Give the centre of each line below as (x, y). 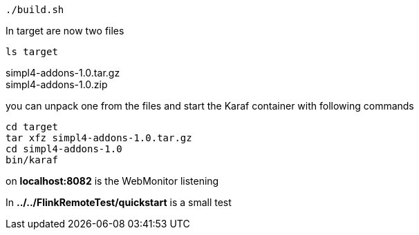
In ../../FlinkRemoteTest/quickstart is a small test (119, 202)
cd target (32, 127)
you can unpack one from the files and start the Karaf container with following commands (210, 106)
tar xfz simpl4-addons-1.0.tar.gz (99, 138)
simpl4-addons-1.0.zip (57, 84)
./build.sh (35, 10)
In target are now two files (65, 31)
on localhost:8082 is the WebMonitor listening (112, 181)
